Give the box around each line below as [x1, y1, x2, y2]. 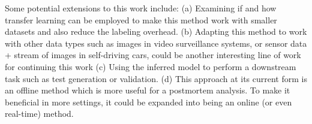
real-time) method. [5, 107, 74, 120]
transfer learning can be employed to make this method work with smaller [5, 13, 277, 26]
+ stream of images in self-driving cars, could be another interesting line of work [5, 49, 301, 61]
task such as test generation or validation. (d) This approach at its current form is [5, 72, 307, 84]
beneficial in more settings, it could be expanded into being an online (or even [5, 95, 292, 108]
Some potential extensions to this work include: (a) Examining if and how [5, 2, 277, 14]
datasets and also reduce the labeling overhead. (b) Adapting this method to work [5, 25, 307, 38]
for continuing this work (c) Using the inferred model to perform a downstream [5, 60, 296, 72]
